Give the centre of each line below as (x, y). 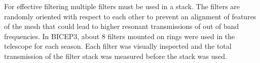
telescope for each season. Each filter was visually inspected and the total (118, 46)
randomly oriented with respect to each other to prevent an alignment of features (130, 16)
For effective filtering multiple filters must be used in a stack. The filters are (122, 6)
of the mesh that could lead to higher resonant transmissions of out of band (122, 26)
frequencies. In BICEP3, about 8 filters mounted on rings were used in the (120, 36)
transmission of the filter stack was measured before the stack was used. (116, 56)
